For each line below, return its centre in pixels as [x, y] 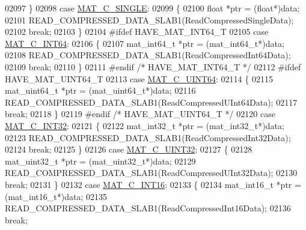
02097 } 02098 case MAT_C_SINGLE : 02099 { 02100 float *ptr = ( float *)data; [152, 8]
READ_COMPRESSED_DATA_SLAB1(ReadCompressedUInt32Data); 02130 [151, 173]
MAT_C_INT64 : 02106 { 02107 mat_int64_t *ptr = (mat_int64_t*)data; [145, 43]
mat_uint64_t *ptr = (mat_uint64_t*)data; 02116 [100, 90]
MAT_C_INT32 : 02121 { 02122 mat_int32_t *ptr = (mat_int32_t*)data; [145, 125]
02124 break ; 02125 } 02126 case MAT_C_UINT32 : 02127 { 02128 [129, 149]
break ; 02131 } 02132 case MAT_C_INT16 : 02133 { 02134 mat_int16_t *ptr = [153, 184]
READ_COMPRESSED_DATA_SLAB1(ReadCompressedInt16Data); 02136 [148, 208]
